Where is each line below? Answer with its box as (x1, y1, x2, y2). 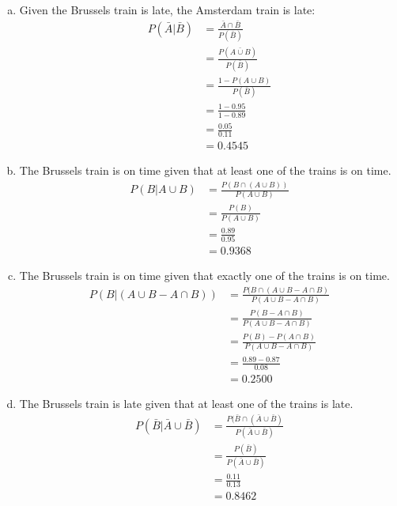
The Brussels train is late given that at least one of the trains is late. (19, 395, 354, 411)
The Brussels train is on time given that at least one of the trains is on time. (19, 162, 391, 179)
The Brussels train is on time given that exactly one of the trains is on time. (19, 266, 390, 283)
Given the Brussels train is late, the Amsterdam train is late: (19, 2, 316, 17)
